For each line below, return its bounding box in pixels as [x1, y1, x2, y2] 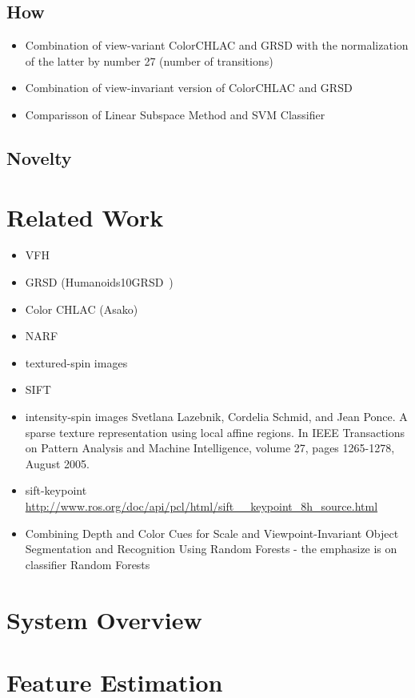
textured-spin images [25, 354, 128, 371]
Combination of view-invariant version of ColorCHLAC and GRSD [25, 79, 353, 96]
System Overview [6, 603, 202, 636]
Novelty [6, 145, 72, 170]
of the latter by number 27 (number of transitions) [25, 52, 273, 69]
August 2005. [25, 455, 90, 471]
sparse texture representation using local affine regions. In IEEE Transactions [25, 423, 405, 440]
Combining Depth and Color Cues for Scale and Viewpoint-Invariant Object [25, 524, 399, 541]
